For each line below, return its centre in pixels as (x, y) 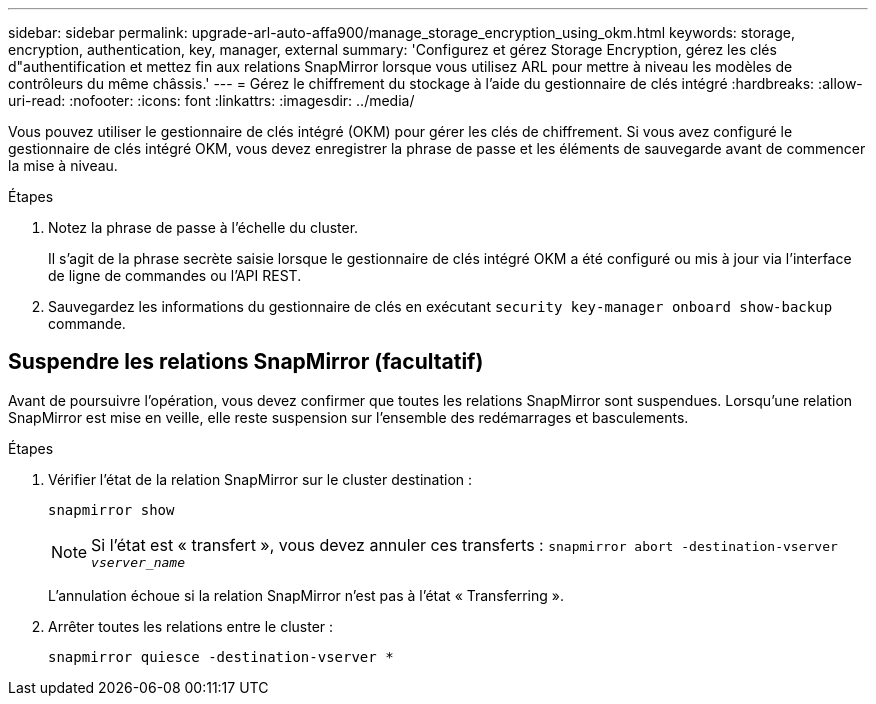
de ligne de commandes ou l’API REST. (175, 275)
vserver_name (138, 562)
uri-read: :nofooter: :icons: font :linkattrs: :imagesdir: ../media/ (211, 100)
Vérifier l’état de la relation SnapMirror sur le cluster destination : (260, 479)
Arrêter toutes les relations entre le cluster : (191, 626)
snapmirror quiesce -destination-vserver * (221, 656)
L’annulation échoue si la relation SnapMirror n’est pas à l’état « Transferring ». (306, 595)
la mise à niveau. (63, 165)
